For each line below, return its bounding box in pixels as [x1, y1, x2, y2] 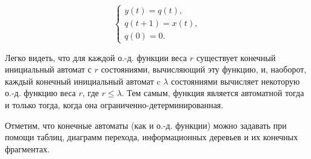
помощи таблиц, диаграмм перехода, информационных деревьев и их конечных [5, 131, 298, 143]
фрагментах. [5, 142, 50, 155]
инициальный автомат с [5, 63, 92, 76]
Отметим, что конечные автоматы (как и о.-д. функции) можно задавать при [5, 118, 287, 131]
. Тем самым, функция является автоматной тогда [121, 86, 304, 99]
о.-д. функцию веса [5, 86, 76, 99]
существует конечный [196, 51, 276, 63]
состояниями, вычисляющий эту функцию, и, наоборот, [101, 63, 307, 76]
